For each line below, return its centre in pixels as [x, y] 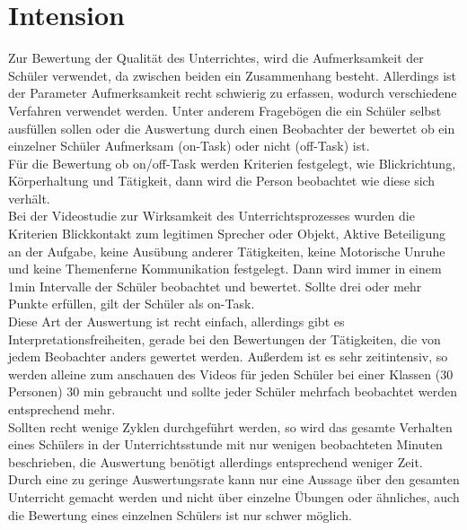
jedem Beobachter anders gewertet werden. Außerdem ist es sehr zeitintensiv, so [228, 356]
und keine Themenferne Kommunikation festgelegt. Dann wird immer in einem [225, 269]
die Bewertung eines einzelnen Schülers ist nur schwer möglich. [180, 514]
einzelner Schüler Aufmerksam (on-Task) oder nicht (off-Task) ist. [189, 146]
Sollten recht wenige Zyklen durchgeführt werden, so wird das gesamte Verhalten [230, 426]
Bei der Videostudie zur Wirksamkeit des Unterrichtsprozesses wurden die [211, 216]
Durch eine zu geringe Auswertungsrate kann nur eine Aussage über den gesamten [234, 479]
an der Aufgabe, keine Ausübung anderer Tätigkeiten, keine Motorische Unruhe [227, 251]
